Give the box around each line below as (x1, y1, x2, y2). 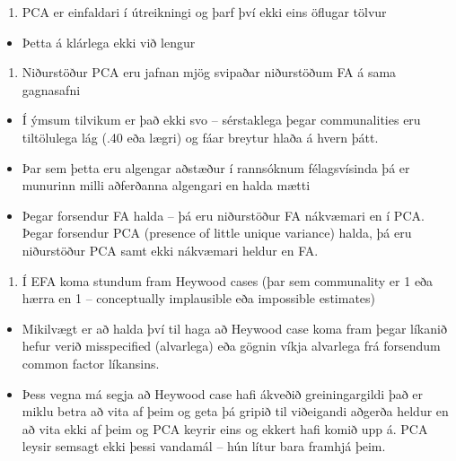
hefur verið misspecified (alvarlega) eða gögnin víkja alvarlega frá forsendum (22, 336, 441, 355)
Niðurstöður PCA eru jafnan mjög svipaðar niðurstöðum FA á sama (22, 63, 397, 82)
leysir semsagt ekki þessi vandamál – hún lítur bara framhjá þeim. (22, 437, 386, 456)
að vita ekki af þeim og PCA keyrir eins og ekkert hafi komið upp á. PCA (22, 419, 428, 438)
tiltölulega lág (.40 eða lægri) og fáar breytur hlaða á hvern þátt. (22, 127, 379, 146)
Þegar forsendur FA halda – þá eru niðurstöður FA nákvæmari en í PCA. (22, 205, 425, 224)
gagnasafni (22, 80, 81, 99)
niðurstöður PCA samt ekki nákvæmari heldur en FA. (22, 240, 319, 259)
